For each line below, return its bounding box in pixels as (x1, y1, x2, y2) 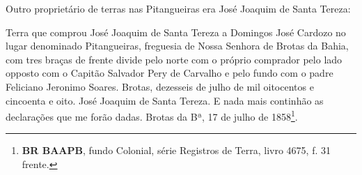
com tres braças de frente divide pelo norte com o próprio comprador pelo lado (6, 52, 343, 66)
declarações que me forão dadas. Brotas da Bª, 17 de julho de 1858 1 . (6, 107, 298, 123)
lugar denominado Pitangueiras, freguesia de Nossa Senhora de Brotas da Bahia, (6, 38, 349, 53)
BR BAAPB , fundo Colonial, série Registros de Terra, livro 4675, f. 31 (22, 143, 331, 158)
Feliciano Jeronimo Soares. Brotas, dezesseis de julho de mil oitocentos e (6, 79, 314, 93)
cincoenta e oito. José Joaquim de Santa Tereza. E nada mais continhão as (6, 93, 324, 107)
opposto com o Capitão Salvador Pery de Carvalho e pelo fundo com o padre (6, 66, 333, 80)
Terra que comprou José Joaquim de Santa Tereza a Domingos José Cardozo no (6, 24, 346, 39)
